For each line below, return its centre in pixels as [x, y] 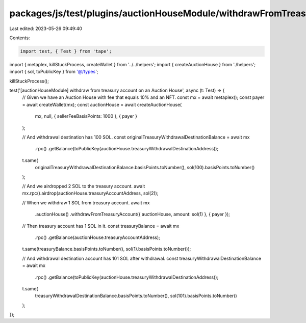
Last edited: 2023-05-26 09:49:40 [46, 29]
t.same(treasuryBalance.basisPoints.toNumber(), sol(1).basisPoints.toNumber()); [107, 249]
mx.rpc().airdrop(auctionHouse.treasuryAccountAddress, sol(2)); [90, 193]
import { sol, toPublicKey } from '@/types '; [54, 72]
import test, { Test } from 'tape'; [66, 51]
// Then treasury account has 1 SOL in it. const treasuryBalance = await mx [101, 226]
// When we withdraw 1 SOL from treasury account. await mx [86, 203]
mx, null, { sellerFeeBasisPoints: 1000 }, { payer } [86, 116]
